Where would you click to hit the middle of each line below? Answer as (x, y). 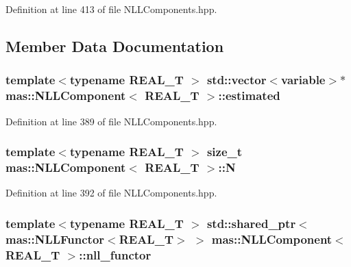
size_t (225, 152)
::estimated (249, 96)
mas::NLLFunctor (55, 239)
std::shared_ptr (251, 223)
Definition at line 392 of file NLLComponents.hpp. (111, 193)
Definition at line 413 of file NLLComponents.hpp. (111, 9)
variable (303, 80)
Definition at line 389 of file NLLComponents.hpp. (111, 121)
